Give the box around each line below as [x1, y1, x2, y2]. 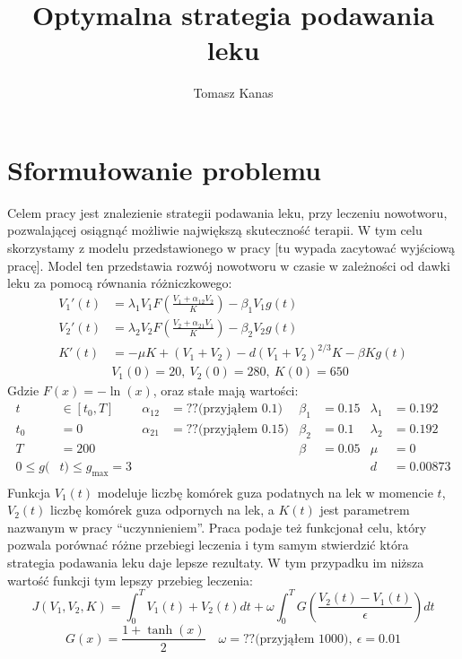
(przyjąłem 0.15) [197, 422, 290, 436]
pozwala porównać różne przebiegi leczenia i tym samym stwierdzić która [7, 535, 409, 554]
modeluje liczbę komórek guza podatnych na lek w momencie [97, 482, 433, 501]
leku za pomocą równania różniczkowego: [7, 273, 232, 292]
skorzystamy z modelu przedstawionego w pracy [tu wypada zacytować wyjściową [7, 238, 455, 257]
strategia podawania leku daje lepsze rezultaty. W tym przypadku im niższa [7, 552, 424, 571]
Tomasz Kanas [193, 83, 274, 102]
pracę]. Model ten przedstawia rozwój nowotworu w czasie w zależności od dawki [7, 256, 450, 274]
